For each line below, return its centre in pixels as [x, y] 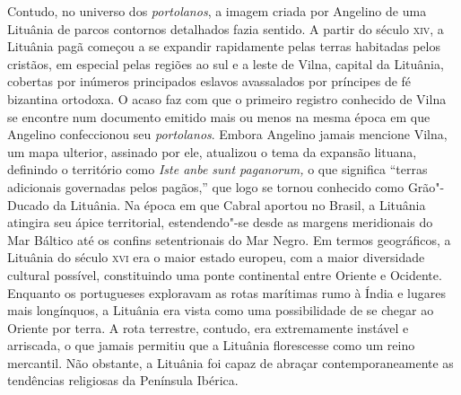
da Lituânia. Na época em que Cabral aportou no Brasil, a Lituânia [239, 204]
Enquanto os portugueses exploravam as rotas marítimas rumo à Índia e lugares [227, 292]
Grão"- [426, 186]
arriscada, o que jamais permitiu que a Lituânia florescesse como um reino [211, 345]
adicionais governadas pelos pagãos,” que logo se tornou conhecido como [206, 186]
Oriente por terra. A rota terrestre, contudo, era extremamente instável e [208, 327]
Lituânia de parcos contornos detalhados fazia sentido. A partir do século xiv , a [226, 28]
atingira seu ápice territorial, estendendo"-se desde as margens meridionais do [220, 222]
